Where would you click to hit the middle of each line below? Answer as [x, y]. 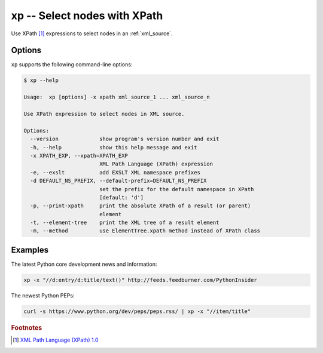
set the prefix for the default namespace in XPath [176, 189]
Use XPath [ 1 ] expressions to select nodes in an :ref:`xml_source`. [92, 33]
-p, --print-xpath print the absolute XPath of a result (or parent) [141, 206]
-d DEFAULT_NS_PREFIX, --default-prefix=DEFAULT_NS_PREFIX [118, 181]
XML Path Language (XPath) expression [156, 164]
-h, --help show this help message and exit [114, 147]
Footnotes [27, 327]
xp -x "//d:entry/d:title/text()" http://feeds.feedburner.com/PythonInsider [140, 280]
